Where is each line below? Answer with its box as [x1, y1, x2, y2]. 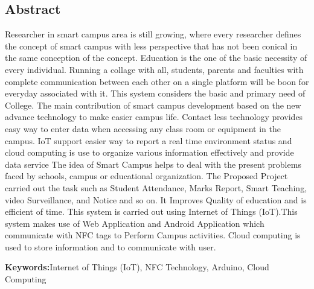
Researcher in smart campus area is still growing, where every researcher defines [5, 28, 301, 40]
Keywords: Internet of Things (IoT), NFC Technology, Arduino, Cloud [5, 261, 269, 273]
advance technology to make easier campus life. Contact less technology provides [5, 110, 303, 123]
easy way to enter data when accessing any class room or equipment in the [5, 122, 281, 135]
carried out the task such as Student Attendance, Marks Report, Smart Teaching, [5, 181, 307, 194]
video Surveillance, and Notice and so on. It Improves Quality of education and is [5, 193, 307, 206]
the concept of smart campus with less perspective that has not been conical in [5, 39, 298, 52]
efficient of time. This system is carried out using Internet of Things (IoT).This [5, 205, 298, 218]
